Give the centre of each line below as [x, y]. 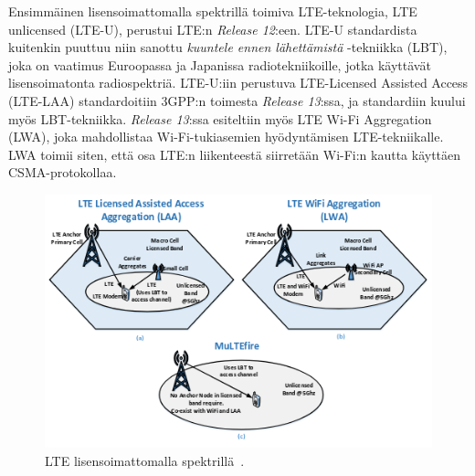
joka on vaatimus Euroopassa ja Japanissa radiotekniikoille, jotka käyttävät [220, 64]
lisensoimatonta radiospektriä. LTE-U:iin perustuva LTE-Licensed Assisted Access [238, 83]
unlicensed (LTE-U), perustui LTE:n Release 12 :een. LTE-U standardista [213, 29]
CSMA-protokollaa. [63, 172]
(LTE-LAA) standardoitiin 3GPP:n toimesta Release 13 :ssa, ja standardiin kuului [237, 100]
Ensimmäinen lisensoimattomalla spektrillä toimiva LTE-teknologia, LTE [213, 11]
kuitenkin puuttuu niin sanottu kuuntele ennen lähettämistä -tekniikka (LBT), [228, 47]
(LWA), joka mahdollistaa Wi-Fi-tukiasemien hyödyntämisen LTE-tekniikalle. [226, 137]
